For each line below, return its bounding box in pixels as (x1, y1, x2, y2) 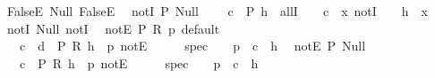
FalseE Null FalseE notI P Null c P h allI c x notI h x (6, 2, 428, 19)
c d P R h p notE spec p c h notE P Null (19, 36, 366, 55)
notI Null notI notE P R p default (6, 19, 220, 37)
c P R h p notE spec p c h (19, 53, 259, 72)
